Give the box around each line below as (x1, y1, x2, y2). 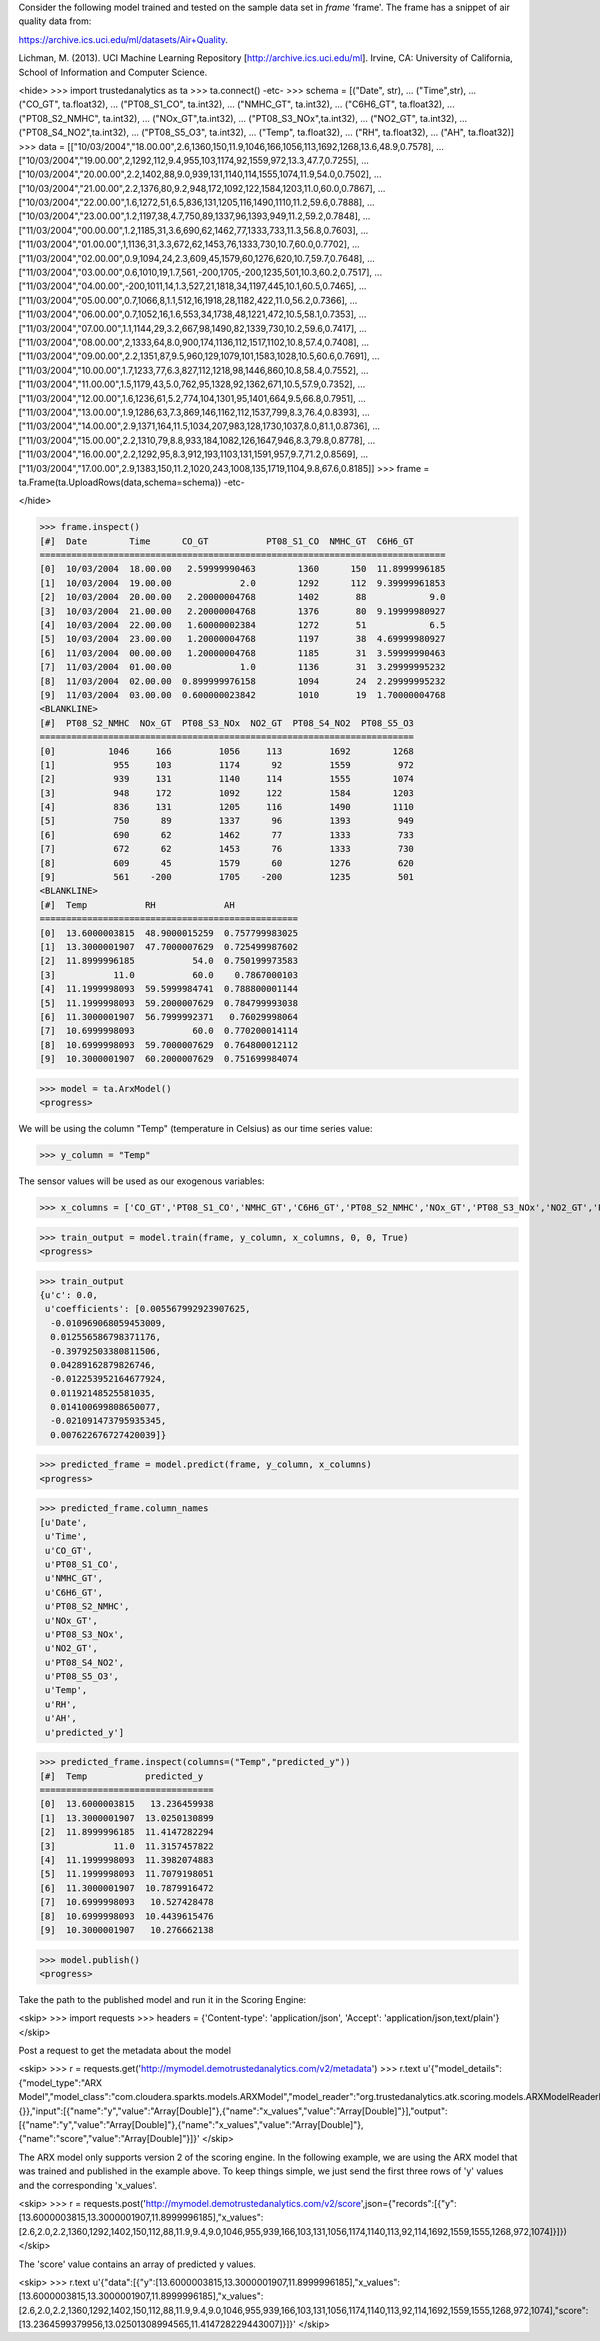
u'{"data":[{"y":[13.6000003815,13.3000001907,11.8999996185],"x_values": (92, 2276, 400, 2288)
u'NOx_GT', (45, 1615, 99, 1626)
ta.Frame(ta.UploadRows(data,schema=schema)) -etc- (18, 476, 245, 488)
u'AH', (45, 1713, 77, 1724)
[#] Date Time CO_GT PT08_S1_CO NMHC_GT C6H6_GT (39, 535, 415, 547)
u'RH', (45, 1698, 77, 1710)
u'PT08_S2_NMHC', (45, 1601, 130, 1612)
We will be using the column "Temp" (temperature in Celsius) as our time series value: (18, 1123, 373, 1135)
